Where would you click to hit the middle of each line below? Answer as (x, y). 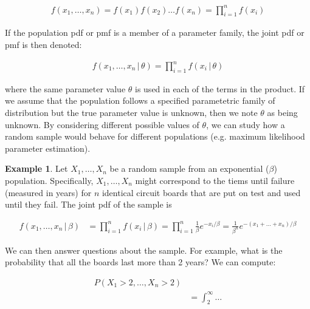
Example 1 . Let (36, 168)
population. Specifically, (49, 180)
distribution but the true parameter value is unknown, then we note (131, 113)
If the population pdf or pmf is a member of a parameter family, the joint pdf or (155, 32)
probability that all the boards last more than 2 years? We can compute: (140, 262)
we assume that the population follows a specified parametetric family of (140, 100)
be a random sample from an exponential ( (189, 168)
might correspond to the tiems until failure (215, 180)
